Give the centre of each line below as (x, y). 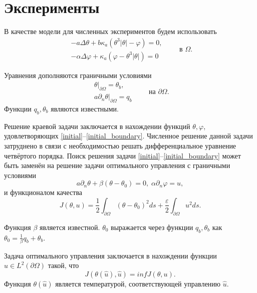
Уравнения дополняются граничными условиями (78, 75)
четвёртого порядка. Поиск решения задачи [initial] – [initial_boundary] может (122, 155)
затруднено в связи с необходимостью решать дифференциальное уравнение (120, 146)
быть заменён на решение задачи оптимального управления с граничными (117, 165)
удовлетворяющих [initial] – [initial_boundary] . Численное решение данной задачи (128, 136)
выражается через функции (152, 227)
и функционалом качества (43, 192)
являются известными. (85, 109)
